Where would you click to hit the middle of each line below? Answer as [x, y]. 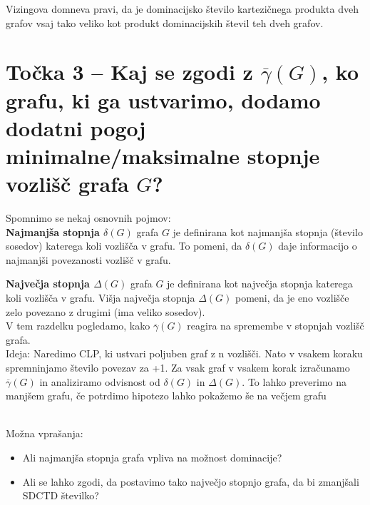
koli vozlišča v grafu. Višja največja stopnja [101, 298]
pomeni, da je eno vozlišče [292, 298]
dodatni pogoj [76, 127]
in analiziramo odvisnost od [100, 381]
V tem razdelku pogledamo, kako [78, 326]
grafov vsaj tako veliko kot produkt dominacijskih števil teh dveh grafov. [165, 22]
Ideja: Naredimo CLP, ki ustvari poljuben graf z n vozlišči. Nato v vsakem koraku [184, 353]
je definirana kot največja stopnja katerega [260, 284]
